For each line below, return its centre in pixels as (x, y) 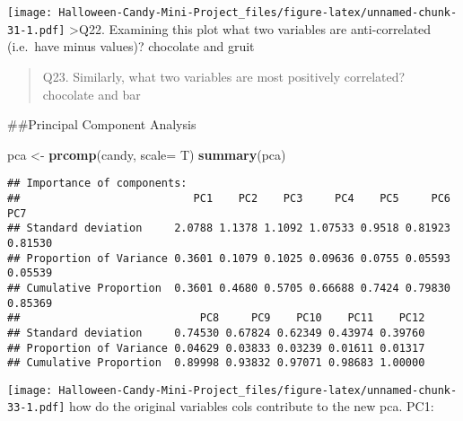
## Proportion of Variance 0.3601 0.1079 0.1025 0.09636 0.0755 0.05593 (229, 258)
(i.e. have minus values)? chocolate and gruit (131, 46)
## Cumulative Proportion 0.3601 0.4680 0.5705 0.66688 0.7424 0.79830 (229, 288)
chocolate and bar (92, 94)
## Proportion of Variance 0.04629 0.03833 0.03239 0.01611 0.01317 (216, 348)
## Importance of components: (97, 184)
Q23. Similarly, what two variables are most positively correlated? (224, 76)
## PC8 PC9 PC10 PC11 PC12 (216, 318)
